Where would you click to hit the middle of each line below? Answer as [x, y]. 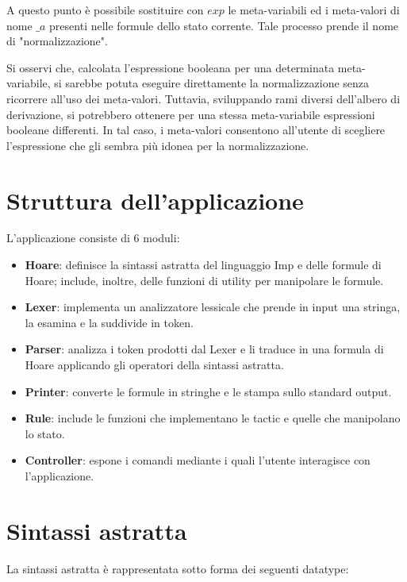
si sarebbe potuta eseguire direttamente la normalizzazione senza [212, 83]
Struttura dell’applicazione [155, 200]
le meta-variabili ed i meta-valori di [314, 10]
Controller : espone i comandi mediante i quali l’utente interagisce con [198, 460]
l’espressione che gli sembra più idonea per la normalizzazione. [158, 145]
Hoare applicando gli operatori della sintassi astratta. [154, 365]
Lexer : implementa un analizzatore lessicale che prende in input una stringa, [213, 307]
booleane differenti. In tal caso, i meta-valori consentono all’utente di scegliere [196, 130]
